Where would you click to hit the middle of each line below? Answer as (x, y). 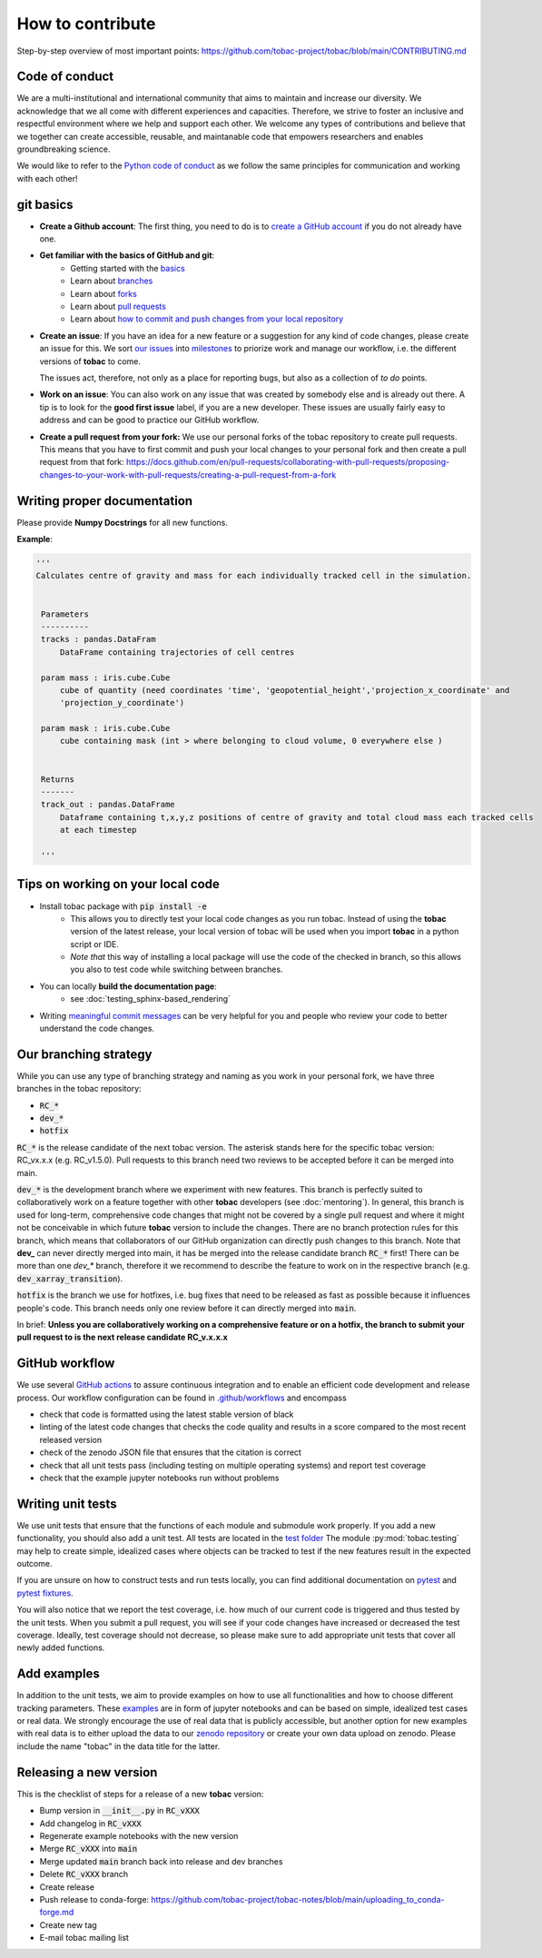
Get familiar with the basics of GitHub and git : (127, 255)
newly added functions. (61, 1647)
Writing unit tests (67, 1503)
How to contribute (86, 24)
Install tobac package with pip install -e (123, 906)
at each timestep (98, 830)
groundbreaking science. (64, 149)
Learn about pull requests (118, 307)
